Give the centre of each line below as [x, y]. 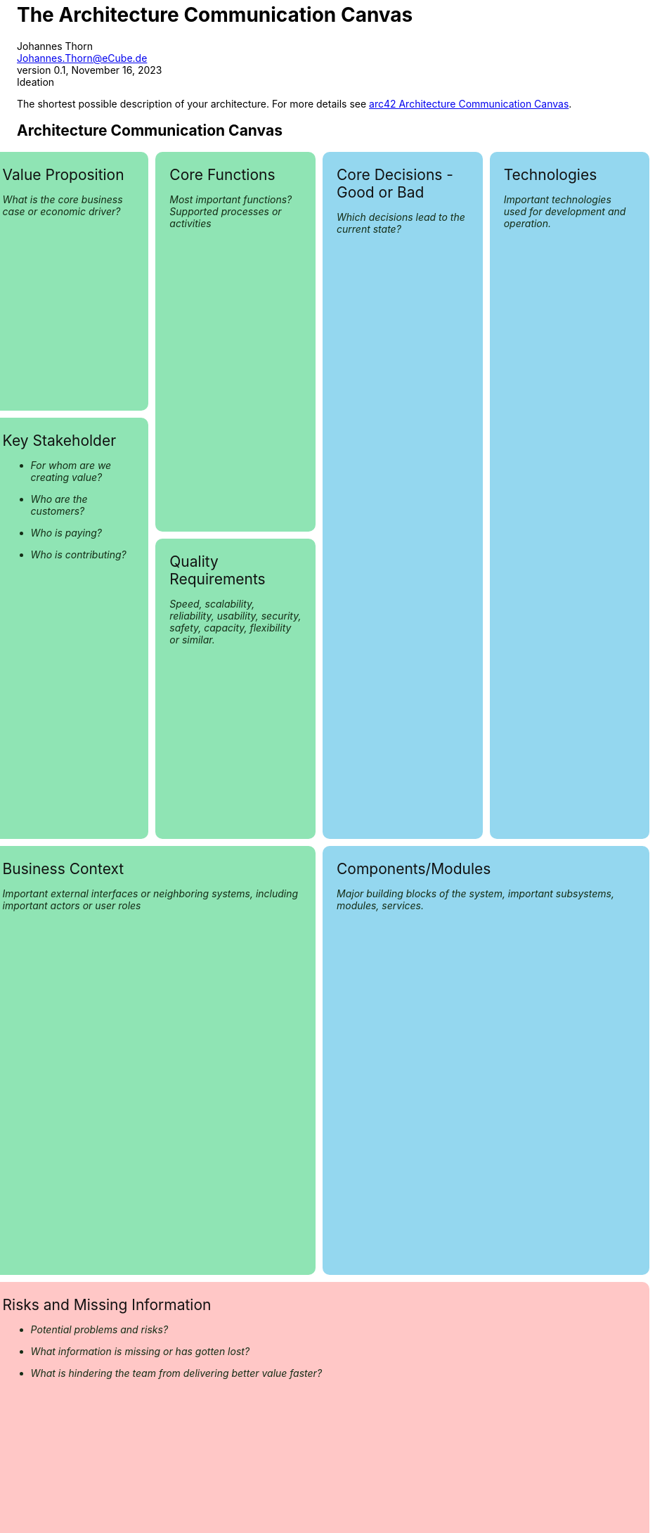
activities [190, 223]
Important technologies [557, 199]
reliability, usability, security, [235, 615]
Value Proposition [63, 174]
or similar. [192, 639]
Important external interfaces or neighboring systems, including [150, 894]
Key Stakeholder [59, 441]
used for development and [565, 211]
